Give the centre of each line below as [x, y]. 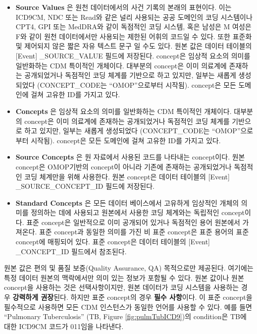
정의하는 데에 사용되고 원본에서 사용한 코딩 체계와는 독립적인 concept [138, 212]
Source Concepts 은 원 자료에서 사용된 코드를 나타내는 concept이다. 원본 [130, 157]
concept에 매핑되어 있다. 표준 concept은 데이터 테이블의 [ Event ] [113, 242]
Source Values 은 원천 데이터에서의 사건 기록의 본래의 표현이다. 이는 [124, 7]
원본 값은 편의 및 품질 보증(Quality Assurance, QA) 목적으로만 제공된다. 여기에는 [129, 268]
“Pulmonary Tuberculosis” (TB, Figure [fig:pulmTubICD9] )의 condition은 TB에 [125, 316]
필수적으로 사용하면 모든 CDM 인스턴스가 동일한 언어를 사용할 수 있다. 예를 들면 [128, 306]
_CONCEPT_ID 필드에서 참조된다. [71, 251]
